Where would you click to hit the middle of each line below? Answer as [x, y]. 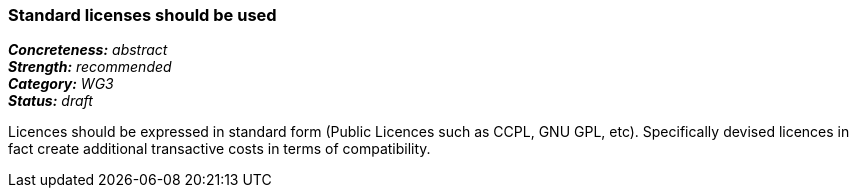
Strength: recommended [90, 67]
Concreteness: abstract [88, 50]
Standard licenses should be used [142, 15]
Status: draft [50, 101]
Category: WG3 [61, 84]
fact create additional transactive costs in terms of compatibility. [219, 149]
